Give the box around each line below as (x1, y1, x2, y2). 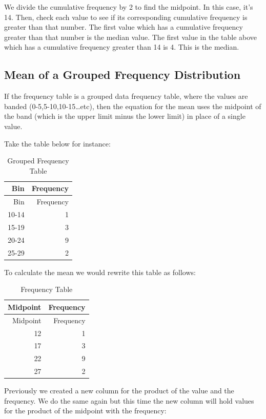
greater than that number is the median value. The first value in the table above (4, 31, 257, 42)
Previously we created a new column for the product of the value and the (4, 385, 234, 396)
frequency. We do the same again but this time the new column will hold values (4, 395, 254, 406)
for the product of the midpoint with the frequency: (4, 405, 167, 416)
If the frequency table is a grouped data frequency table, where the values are (4, 91, 248, 101)
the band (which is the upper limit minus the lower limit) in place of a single (4, 111, 245, 121)
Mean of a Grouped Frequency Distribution (4, 67, 241, 82)
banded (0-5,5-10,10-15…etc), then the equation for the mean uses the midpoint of (4, 100, 261, 111)
